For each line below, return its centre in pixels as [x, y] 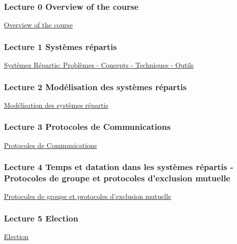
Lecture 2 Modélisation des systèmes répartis [95, 86]
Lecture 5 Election [41, 218]
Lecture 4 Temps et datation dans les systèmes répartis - [119, 167]
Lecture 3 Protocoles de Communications [87, 127]
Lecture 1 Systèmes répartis [60, 46]
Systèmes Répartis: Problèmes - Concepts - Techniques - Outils [99, 65]
